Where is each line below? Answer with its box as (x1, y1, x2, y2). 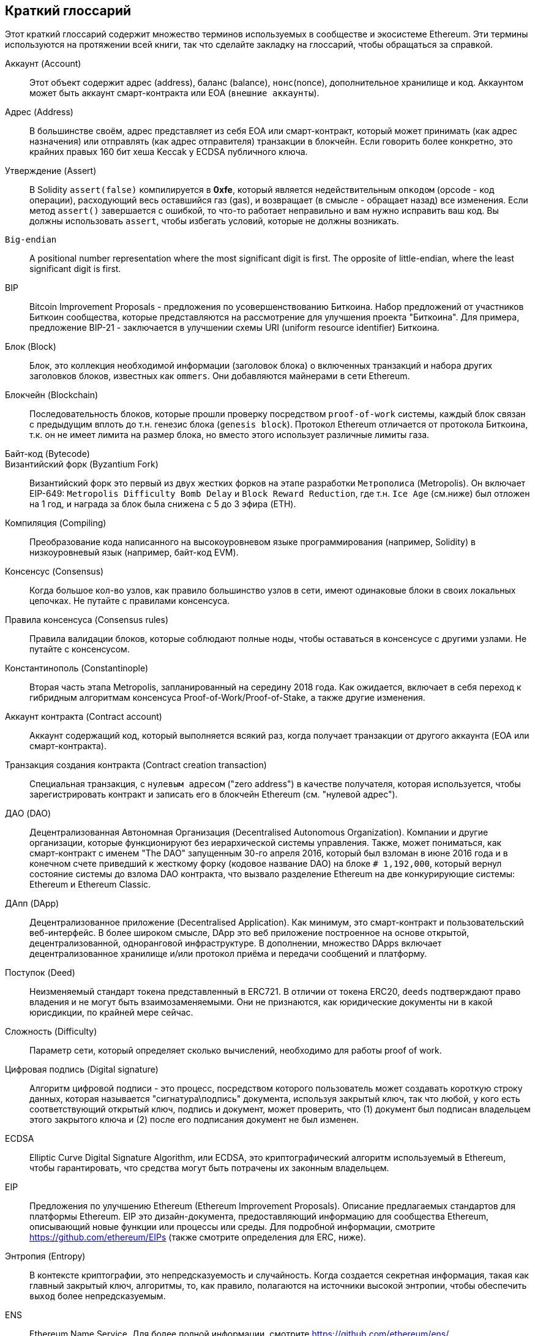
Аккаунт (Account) (5, 58, 81, 69)
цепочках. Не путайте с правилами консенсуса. (29, 595, 230, 606)
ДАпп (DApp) (5, 898, 59, 909)
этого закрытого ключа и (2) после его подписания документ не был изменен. (29, 1114, 359, 1125)
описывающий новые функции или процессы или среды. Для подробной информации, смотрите (29, 1221, 435, 1232)
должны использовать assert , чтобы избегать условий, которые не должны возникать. (29, 216, 399, 227)
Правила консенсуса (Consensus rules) (5, 614, 168, 625)
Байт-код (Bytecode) (5, 448, 90, 459)
